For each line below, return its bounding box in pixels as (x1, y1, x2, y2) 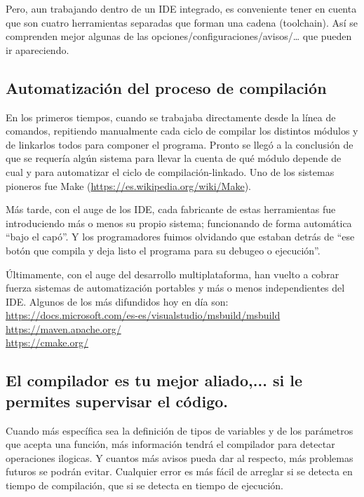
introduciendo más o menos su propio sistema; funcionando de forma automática (6, 215, 352, 230)
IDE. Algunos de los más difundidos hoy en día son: (6, 294, 229, 308)
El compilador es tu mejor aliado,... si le (6, 369, 302, 391)
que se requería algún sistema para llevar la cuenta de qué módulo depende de (6, 151, 342, 165)
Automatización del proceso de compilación (6, 76, 327, 98)
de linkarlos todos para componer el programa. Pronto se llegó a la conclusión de (6, 137, 353, 151)
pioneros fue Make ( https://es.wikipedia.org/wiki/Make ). (6, 178, 251, 193)
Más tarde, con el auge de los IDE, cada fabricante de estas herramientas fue (6, 202, 336, 217)
